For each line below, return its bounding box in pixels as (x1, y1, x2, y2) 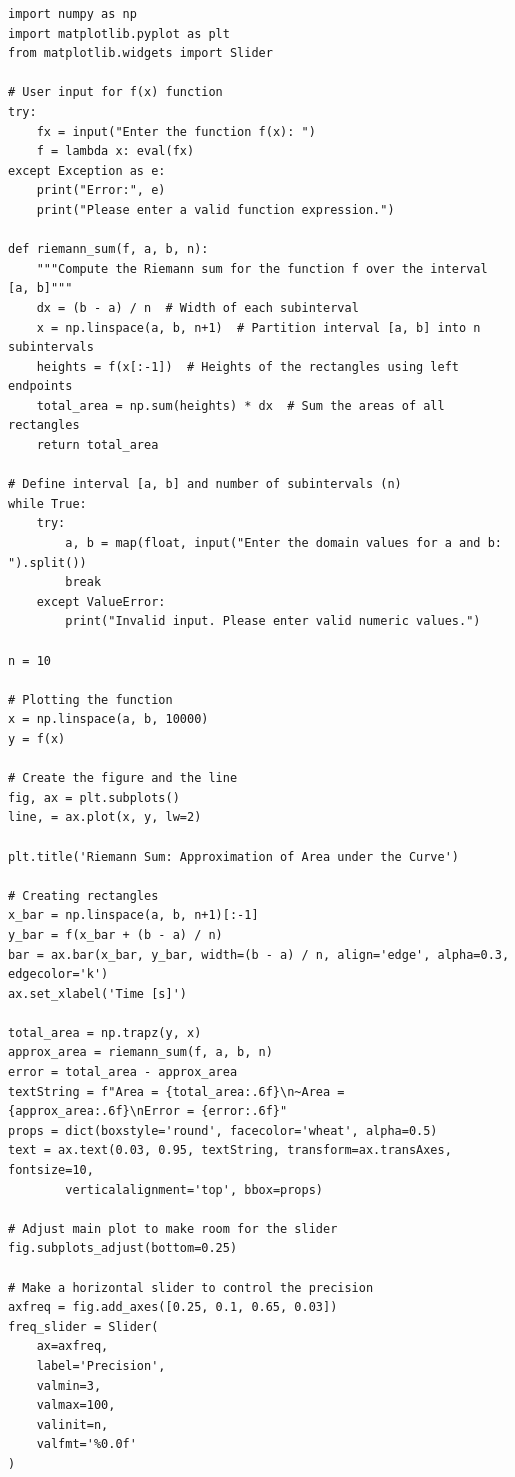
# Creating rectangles (8, 888, 159, 903)
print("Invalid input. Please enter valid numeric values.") (65, 614, 481, 629)
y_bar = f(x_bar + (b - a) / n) (8, 927, 223, 942)
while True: (8, 496, 87, 511)
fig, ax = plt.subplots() (8, 790, 180, 805)
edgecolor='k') (8, 967, 109, 982)
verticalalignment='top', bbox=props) (65, 1182, 323, 1197)
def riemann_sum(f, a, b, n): (8, 242, 209, 257)
